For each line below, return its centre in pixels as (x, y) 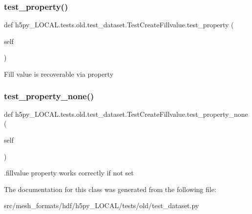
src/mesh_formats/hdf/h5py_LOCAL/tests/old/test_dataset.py (102, 205)
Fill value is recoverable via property (59, 74)
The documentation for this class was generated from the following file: (110, 189)
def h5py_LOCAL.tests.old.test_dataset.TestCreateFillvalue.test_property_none (126, 114)
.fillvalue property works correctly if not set (69, 173)
